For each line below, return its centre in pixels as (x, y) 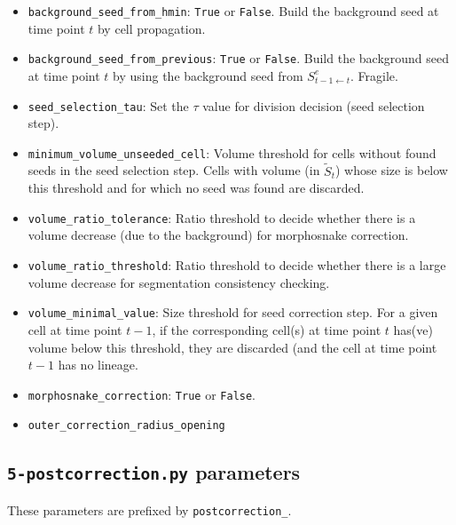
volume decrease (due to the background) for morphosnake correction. (218, 235)
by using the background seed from (208, 75)
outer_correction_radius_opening (126, 426)
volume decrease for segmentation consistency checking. (179, 282)
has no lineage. (98, 365)
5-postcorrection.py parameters (154, 472)
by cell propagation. (151, 28)
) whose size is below (392, 170)
